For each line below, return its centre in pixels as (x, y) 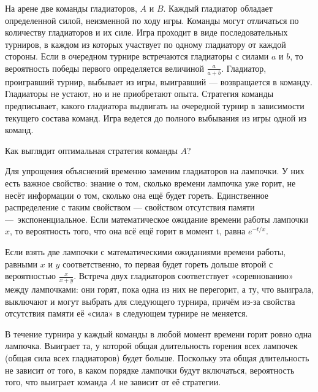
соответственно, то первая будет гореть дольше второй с (168, 263)
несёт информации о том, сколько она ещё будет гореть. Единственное (137, 195)
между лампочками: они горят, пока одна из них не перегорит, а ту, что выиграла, (159, 289)
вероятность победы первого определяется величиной (105, 68)
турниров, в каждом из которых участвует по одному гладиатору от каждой (146, 44)
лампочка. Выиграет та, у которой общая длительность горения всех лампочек (151, 346)
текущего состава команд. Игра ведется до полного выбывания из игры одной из (156, 117)
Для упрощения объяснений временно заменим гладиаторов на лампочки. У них (155, 171)
